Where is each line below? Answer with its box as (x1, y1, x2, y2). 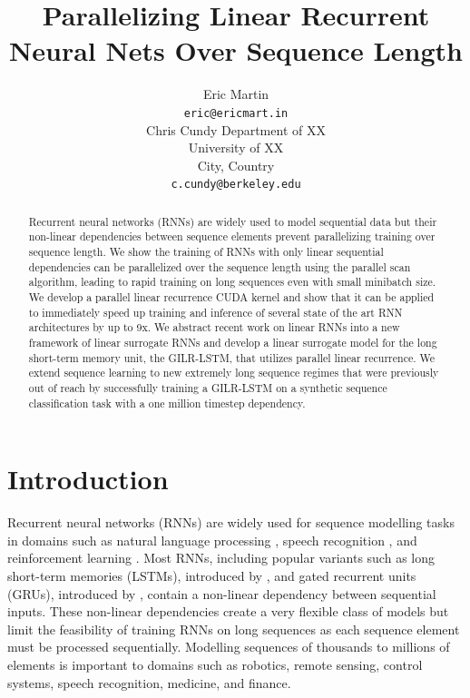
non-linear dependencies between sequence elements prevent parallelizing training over (28, 229, 436, 244)
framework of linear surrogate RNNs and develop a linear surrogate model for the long (28, 335, 437, 350)
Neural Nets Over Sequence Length (9, 32, 463, 69)
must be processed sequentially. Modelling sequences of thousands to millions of (7, 637, 450, 656)
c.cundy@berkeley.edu (171, 178, 301, 192)
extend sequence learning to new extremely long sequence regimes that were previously (28, 365, 439, 380)
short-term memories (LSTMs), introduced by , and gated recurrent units (7, 566, 416, 585)
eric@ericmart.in (183, 106, 289, 120)
